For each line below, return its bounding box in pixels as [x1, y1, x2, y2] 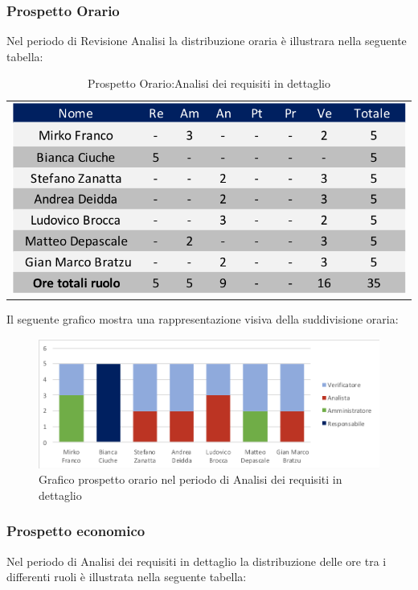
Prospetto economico [6, 521, 145, 541]
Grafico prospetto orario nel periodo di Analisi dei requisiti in [39, 471, 342, 488]
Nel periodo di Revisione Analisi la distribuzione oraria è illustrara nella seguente [6, 32, 407, 49]
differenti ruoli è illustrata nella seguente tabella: [6, 568, 247, 585]
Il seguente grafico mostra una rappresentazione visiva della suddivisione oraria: [6, 310, 399, 327]
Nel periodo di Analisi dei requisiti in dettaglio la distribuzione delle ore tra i [6, 552, 387, 569]
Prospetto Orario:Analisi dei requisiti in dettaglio [87, 75, 331, 92]
